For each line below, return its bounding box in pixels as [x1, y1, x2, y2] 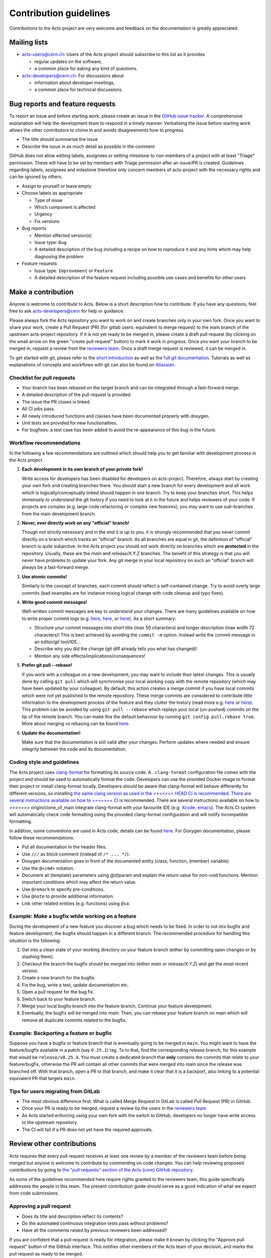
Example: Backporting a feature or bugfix [9, 1030, 112, 1037]
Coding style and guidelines [9, 759, 79, 766]
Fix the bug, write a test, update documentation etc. [22, 982, 129, 988]
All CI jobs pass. [22, 406, 55, 412]
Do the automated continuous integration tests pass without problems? [22, 1220, 169, 1226]
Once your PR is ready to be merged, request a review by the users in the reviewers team [22, 1105, 207, 1112]
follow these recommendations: [9, 835, 75, 841]
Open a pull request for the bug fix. [22, 989, 95, 995]
